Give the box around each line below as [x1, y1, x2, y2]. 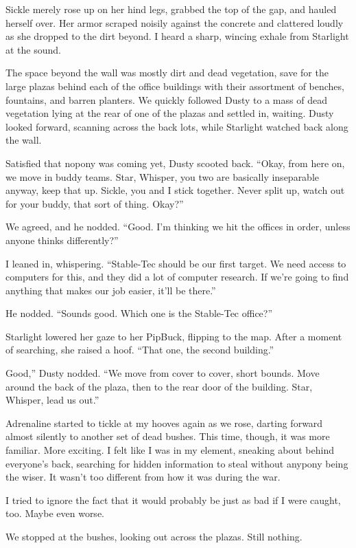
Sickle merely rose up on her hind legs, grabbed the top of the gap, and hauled [5, 2, 337, 16]
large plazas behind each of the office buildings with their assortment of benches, [5, 78, 344, 93]
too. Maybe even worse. [5, 506, 104, 520]
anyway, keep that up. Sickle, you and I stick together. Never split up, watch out [5, 183, 345, 197]
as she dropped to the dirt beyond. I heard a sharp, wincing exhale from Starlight [5, 29, 349, 43]
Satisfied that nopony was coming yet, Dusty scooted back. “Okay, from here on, [5, 155, 345, 170]
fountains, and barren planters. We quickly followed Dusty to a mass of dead [5, 92, 327, 107]
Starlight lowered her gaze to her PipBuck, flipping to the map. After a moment [5, 329, 342, 343]
